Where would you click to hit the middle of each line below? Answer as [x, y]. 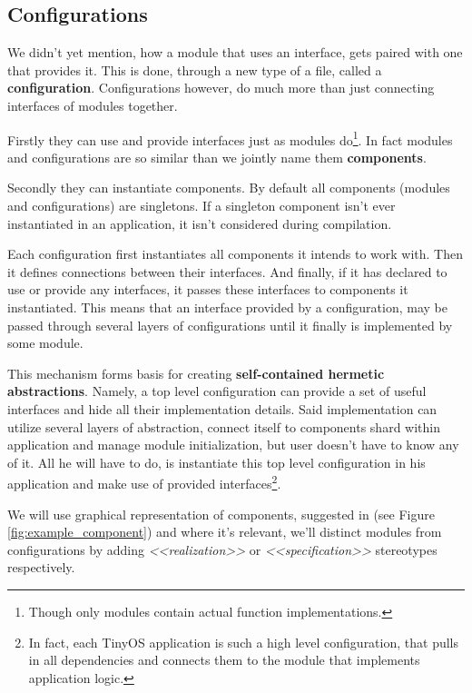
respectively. [41, 567]
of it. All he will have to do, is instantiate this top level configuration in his [216, 462]
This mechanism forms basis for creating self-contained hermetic [196, 373]
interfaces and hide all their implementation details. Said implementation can [222, 408]
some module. [45, 343]
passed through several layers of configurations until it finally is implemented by [230, 325]
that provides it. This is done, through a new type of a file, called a [195, 69]
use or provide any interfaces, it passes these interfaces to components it [208, 289]
